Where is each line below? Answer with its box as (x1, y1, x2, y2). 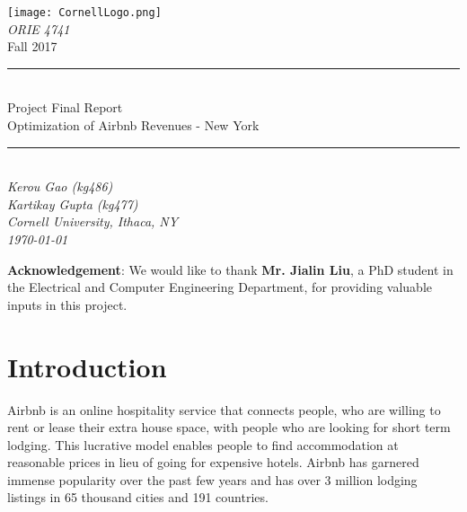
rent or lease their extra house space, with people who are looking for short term (7, 418, 451, 437)
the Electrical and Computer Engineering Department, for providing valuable (7, 278, 432, 296)
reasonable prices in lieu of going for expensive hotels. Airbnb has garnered (7, 453, 419, 472)
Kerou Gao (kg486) (7, 177, 113, 196)
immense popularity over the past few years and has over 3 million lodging (7, 470, 418, 489)
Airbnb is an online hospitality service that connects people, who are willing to (7, 400, 441, 419)
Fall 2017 (7, 37, 57, 56)
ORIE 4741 (7, 19, 70, 38)
